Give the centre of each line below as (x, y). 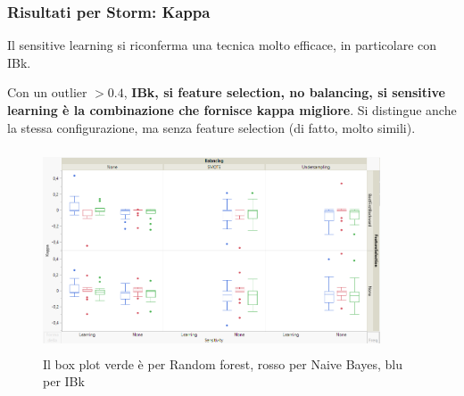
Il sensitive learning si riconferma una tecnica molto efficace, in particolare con (222, 45)
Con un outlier (47, 92)
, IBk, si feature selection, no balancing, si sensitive (284, 92)
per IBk (64, 381)
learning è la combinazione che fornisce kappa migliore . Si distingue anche (232, 110)
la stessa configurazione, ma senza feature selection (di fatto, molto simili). (211, 127)
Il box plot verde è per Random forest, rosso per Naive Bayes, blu (223, 363)
